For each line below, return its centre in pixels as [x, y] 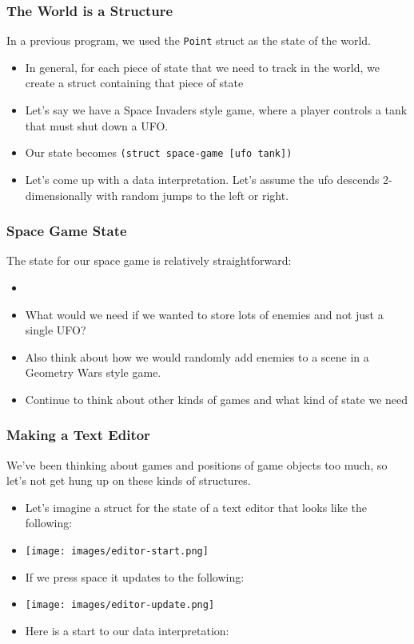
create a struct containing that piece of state [134, 83]
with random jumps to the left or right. [193, 195]
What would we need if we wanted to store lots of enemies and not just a [204, 314]
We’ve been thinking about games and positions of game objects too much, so [197, 464]
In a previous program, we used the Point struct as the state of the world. [189, 40]
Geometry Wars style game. [93, 372]
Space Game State [67, 231]
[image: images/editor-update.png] [120, 605]
